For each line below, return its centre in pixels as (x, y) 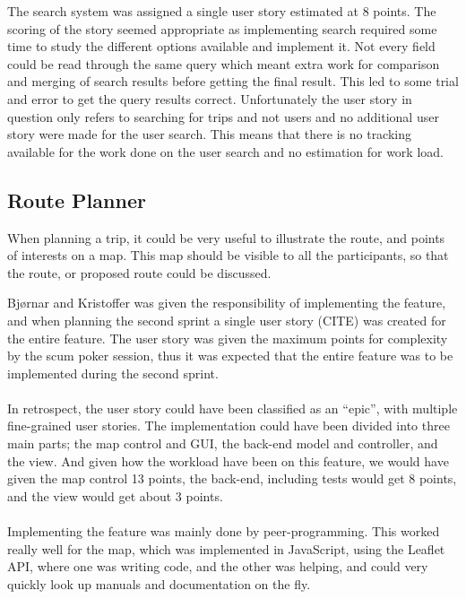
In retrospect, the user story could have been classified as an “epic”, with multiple (233, 408)
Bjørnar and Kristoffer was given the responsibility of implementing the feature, (227, 303)
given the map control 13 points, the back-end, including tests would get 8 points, (232, 478)
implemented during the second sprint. (113, 373)
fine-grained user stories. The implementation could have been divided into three (229, 425)
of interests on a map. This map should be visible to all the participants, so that (228, 255)
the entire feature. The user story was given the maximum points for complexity (228, 338)
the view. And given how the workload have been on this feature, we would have (228, 460)
